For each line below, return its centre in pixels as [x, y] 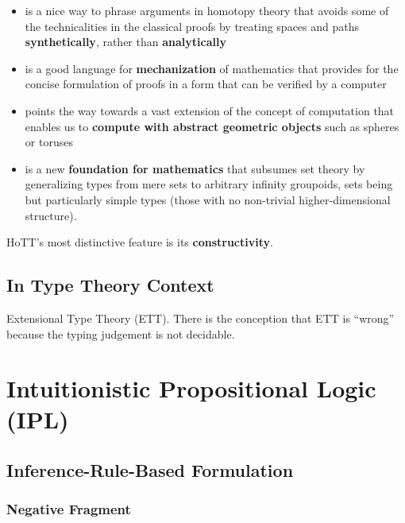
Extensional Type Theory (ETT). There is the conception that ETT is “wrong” [201, 318]
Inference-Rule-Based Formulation [150, 470]
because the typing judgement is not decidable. [121, 333]
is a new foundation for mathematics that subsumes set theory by [195, 168]
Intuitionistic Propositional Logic [191, 388]
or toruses [49, 142]
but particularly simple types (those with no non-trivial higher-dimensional [208, 199]
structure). [51, 215]
